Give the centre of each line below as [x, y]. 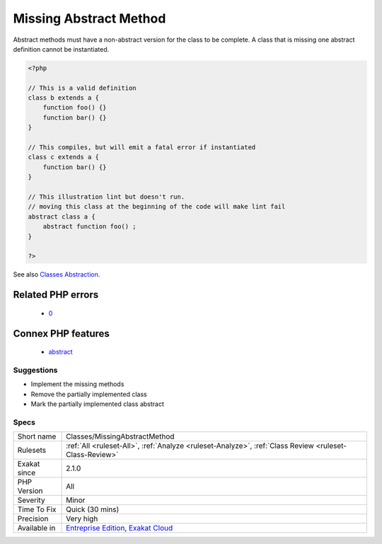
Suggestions [35, 370]
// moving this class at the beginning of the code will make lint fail [157, 207]
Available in [36, 528]
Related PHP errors [56, 295]
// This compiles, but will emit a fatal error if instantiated [142, 147]
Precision [33, 519]
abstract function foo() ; [90, 227]
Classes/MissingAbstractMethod [120, 436]
